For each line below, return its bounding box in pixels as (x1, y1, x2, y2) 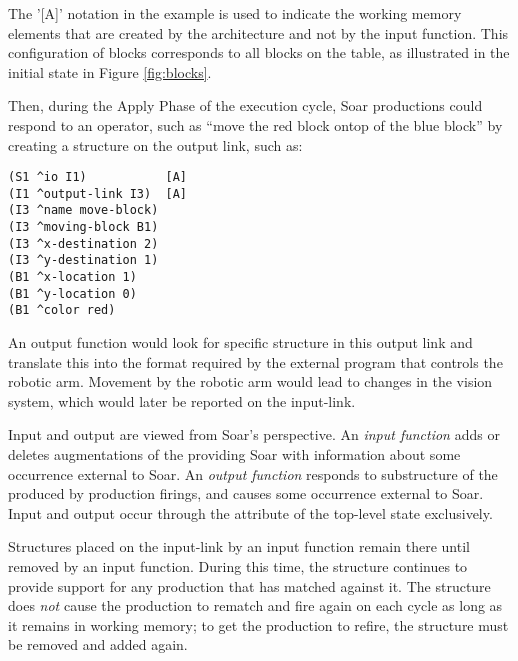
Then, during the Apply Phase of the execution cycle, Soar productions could (8, 95, 483, 116)
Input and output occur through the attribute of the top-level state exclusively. (8, 502, 493, 523)
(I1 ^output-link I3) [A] (8, 186, 187, 201)
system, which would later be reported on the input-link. (8, 390, 356, 411)
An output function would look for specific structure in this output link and (8, 332, 473, 353)
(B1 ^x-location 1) (8, 270, 137, 285)
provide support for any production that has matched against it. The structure (8, 575, 491, 596)
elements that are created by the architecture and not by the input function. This (8, 22, 509, 43)
